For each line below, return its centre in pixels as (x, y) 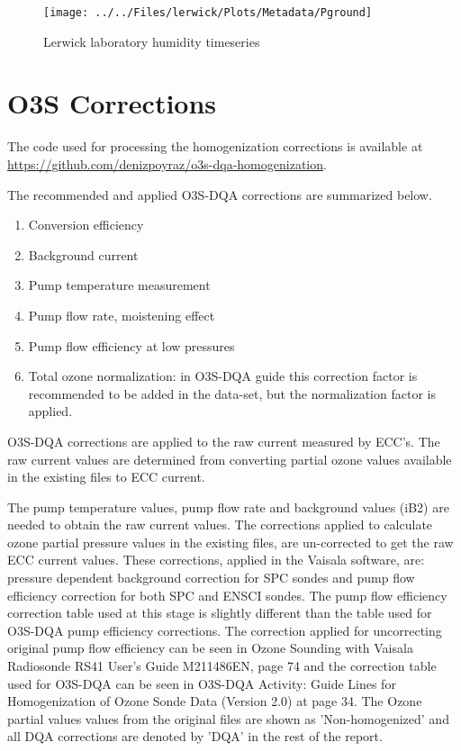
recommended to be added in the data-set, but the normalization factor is (232, 393)
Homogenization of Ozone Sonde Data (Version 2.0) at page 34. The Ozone (215, 701)
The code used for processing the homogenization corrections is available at (215, 146)
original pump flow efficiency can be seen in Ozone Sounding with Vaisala (210, 648)
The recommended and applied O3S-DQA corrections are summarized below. (220, 194)
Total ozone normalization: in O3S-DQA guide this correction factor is (223, 376)
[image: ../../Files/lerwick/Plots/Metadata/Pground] (208, 13)
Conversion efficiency (86, 225)
